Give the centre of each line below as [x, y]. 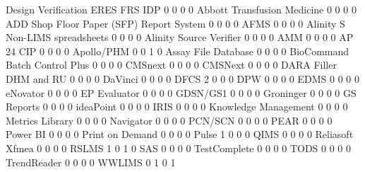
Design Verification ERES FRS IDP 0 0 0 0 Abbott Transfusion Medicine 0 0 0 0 [181, 9]
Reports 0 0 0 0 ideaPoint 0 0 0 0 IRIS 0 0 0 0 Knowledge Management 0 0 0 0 [177, 107]
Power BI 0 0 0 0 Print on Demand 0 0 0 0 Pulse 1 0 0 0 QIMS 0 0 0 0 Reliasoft [180, 134]
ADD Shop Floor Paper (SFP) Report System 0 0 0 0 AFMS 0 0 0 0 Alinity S [175, 23]
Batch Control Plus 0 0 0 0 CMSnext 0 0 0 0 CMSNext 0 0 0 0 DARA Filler [171, 65]
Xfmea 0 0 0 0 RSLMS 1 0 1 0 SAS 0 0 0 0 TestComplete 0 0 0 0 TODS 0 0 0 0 [179, 148]
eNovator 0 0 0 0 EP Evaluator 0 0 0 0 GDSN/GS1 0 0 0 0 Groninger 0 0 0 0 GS [181, 92]
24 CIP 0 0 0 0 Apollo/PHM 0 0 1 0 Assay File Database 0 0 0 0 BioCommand [178, 51]
